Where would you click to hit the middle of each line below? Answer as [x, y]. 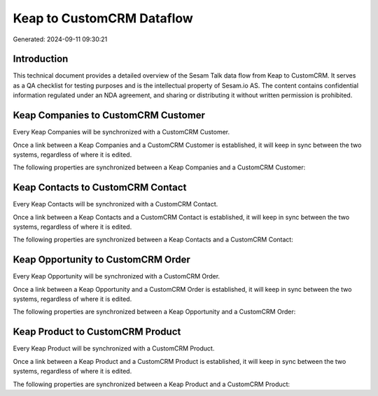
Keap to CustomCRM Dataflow [103, 18]
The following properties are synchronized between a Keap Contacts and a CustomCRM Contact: [153, 240]
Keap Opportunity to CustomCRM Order [101, 260]
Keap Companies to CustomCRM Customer [109, 115]
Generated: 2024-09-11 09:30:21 [60, 39]
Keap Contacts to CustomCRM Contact [100, 188]
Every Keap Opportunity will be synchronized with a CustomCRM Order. [117, 276]
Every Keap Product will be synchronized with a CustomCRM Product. [114, 348]
